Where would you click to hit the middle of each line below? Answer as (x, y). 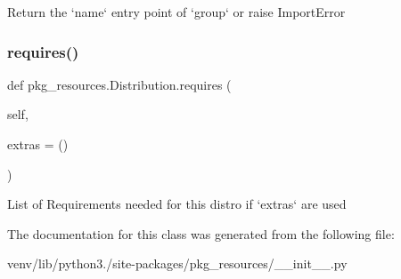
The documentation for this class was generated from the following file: (201, 233)
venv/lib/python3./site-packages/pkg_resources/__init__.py (177, 263)
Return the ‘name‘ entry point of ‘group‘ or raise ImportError (176, 12)
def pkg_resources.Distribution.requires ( (119, 84)
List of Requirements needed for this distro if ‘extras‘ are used (177, 204)
